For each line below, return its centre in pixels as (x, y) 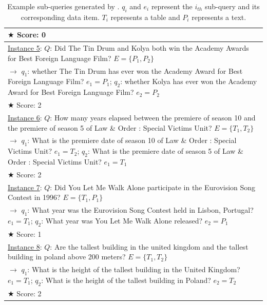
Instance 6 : (25, 117)
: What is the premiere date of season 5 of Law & (165, 151)
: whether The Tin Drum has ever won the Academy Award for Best (135, 70)
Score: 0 (31, 35)
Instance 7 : (25, 187)
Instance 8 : (25, 246)
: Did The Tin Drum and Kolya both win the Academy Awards (149, 48)
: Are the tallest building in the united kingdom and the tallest (149, 246)
